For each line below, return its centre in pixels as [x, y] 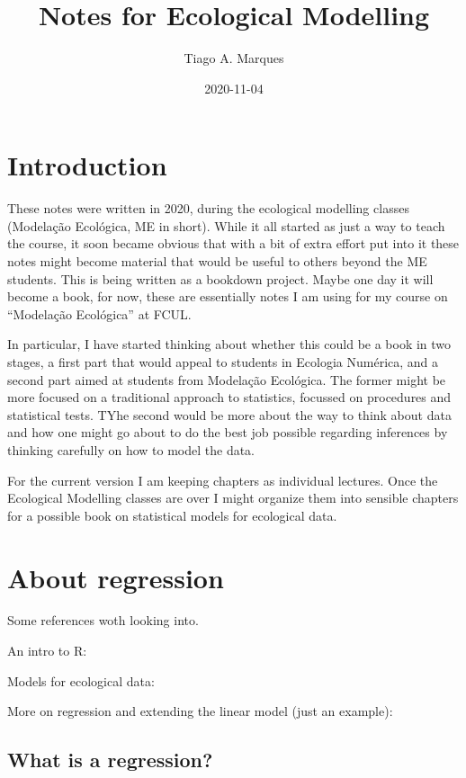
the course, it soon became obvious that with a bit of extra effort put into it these [233, 243]
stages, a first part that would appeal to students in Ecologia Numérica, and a [223, 362]
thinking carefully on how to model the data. [131, 449]
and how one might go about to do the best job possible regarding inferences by [228, 432]
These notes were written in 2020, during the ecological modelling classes [208, 208]
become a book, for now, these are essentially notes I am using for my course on [228, 296]
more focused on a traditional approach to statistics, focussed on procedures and [229, 397]
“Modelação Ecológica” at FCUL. [99, 313]
